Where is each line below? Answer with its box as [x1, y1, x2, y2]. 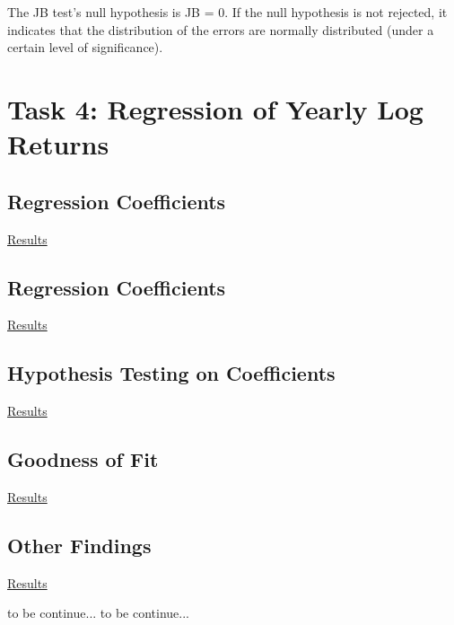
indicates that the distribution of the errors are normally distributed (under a [7, 20, 434, 39]
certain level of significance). [7, 38, 163, 57]
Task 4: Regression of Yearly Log [7, 90, 423, 127]
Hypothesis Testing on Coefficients [7, 359, 336, 387]
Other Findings [7, 531, 152, 559]
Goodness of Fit [7, 445, 159, 473]
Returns [7, 126, 109, 163]
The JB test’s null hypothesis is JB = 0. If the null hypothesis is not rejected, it [7, 3, 448, 21]
